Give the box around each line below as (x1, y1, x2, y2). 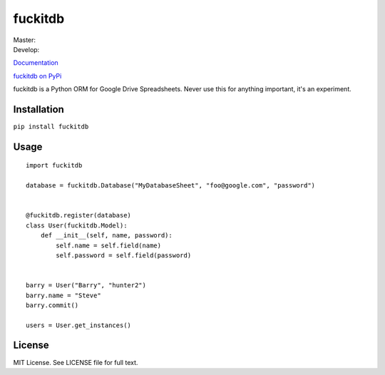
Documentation (13, 58, 58, 67)
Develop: (13, 45, 40, 53)
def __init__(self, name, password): (40, 232, 173, 240)
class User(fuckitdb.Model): (26, 221, 128, 230)
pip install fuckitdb (13, 123, 89, 131)
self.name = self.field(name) (56, 241, 162, 250)
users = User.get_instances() (26, 321, 132, 329)
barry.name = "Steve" (26, 291, 101, 299)
